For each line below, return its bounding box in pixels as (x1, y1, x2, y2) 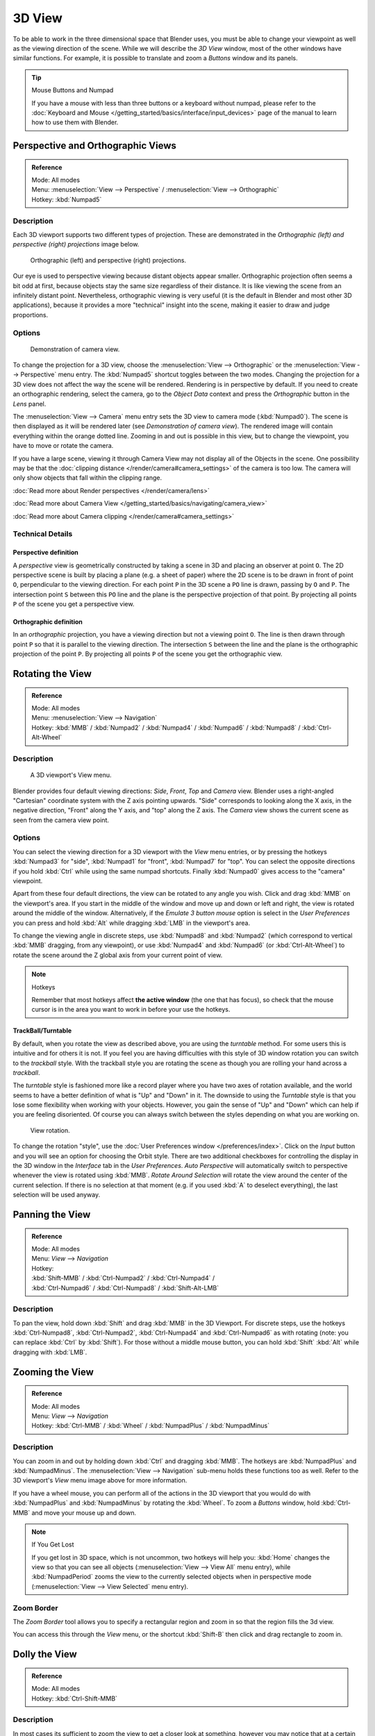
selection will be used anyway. (12, 1191, 101, 1199)
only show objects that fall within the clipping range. (12, 474, 162, 482)
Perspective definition (12, 549, 79, 557)
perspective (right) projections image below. (12, 240, 140, 249)
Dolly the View (12, 1649, 77, 1660)
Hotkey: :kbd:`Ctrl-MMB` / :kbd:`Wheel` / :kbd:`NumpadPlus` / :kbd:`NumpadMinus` (31, 1421, 270, 1430)
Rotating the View (12, 668, 92, 680)
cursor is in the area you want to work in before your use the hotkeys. (31, 1005, 231, 1014)
